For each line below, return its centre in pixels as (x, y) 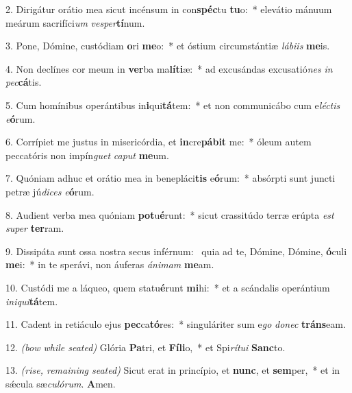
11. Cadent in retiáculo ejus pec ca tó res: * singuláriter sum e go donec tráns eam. (176, 324)
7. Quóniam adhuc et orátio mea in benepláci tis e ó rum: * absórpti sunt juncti (171, 178)
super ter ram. (35, 228)
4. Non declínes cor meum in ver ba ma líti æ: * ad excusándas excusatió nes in (169, 68)
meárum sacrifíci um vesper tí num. (75, 22)
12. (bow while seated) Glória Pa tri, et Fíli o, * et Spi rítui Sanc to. (146, 347)
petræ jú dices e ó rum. (50, 191)
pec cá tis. (24, 82)
